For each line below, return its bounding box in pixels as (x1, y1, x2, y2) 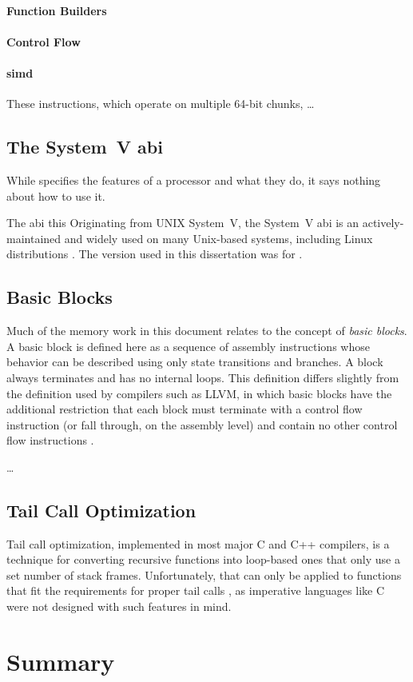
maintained (6, 229, 62, 246)
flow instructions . (6, 432, 94, 449)
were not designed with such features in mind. (6, 598, 232, 615)
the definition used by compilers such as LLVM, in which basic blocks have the (6, 385, 392, 401)
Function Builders (6, 2, 107, 18)
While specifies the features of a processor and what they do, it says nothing (6, 171, 381, 188)
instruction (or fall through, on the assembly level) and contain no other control (6, 416, 398, 433)
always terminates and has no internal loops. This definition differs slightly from (6, 369, 399, 385)
